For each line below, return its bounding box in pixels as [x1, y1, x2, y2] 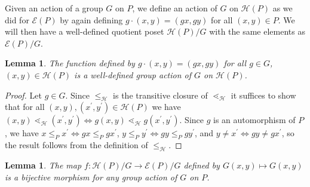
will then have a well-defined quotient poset [5, 25, 164, 38]
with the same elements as [209, 25, 305, 38]
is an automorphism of [213, 114, 296, 126]
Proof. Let [5, 88, 42, 101]
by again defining [60, 13, 123, 26]
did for [5, 13, 29, 26]
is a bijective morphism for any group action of [5, 170, 177, 183]
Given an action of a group [5, 2, 103, 14]
